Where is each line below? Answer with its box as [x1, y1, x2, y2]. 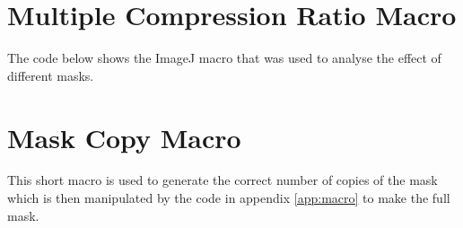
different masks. [7, 66, 94, 84]
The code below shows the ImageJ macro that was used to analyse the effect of [7, 48, 441, 67]
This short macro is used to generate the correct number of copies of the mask [7, 171, 438, 189]
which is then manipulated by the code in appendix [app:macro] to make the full [7, 189, 450, 207]
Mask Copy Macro [7, 118, 241, 155]
